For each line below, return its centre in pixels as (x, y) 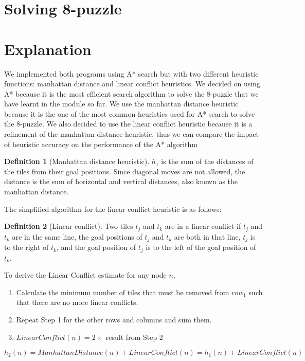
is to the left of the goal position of (201, 247)
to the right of (26, 247)
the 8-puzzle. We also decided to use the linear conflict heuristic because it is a (128, 124)
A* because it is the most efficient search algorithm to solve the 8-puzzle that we (131, 93)
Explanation (48, 49)
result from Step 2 (134, 337)
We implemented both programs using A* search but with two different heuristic (131, 73)
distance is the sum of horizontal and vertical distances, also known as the (121, 181)
